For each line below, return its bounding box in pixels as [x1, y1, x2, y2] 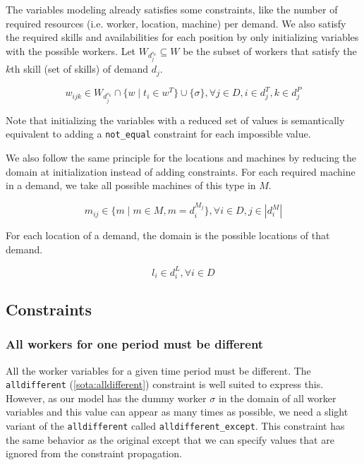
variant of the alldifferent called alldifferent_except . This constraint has [6, 418, 345, 433]
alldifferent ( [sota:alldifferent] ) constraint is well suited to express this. [6, 377, 324, 392]
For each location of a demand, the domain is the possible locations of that [6, 228, 330, 243]
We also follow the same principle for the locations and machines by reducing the [6, 150, 357, 164]
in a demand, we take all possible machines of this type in [6, 178, 256, 193]
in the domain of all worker [218, 390, 336, 405]
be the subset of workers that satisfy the [183, 43, 357, 58]
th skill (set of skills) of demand [11, 61, 149, 76]
